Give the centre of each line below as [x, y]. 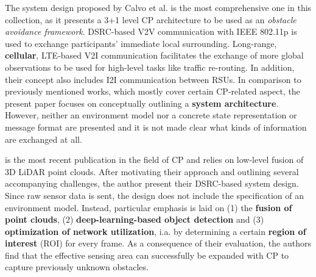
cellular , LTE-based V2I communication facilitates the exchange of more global [154, 55]
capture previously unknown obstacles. [77, 267]
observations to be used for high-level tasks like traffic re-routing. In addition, [150, 67]
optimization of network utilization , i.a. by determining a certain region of [156, 231]
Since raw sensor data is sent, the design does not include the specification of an [154, 195]
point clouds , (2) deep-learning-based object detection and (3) [135, 219]
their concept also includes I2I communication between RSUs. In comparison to [153, 79]
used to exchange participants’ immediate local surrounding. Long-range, [141, 43]
